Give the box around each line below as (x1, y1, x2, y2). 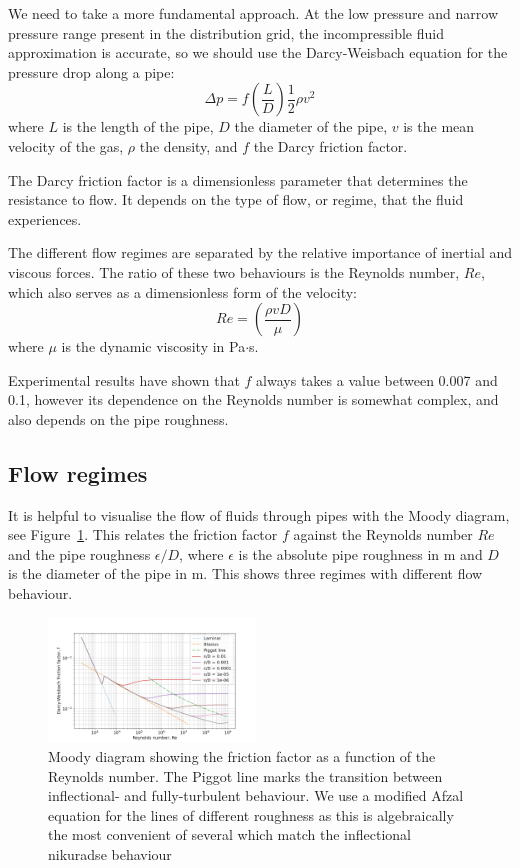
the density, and (139, 135, 238, 156)
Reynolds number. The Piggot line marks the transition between (48, 765, 443, 786)
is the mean (403, 116, 475, 137)
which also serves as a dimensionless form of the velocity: (8, 281, 358, 302)
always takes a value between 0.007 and (256, 369, 498, 390)
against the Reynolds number (293, 524, 473, 545)
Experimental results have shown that (8, 369, 240, 390)
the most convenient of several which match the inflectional (48, 824, 411, 845)
